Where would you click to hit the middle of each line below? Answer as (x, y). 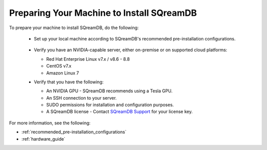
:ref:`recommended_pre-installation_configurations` (74, 132)
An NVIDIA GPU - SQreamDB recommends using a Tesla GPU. (109, 91)
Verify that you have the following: (69, 82)
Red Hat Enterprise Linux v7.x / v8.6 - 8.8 (88, 59)
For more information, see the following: (50, 123)
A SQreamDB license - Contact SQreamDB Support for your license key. (119, 112)
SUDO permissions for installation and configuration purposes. (110, 105)
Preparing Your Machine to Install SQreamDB (103, 13)
